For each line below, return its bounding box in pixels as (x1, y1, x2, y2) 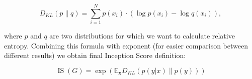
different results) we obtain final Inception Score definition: (4, 50, 186, 60)
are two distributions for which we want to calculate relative (49, 30, 235, 41)
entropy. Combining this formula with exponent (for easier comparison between (4, 40, 248, 50)
